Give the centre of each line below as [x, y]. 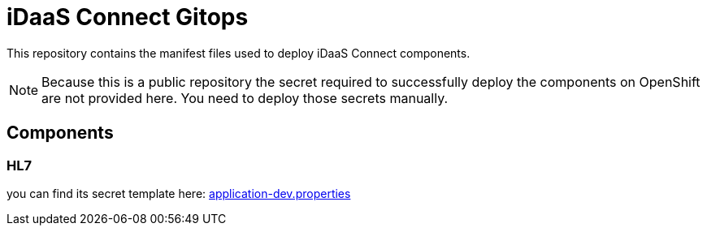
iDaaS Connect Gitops [128, 17]
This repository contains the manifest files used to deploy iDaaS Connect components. [239, 53]
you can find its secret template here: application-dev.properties [179, 193]
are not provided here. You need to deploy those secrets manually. [245, 98]
